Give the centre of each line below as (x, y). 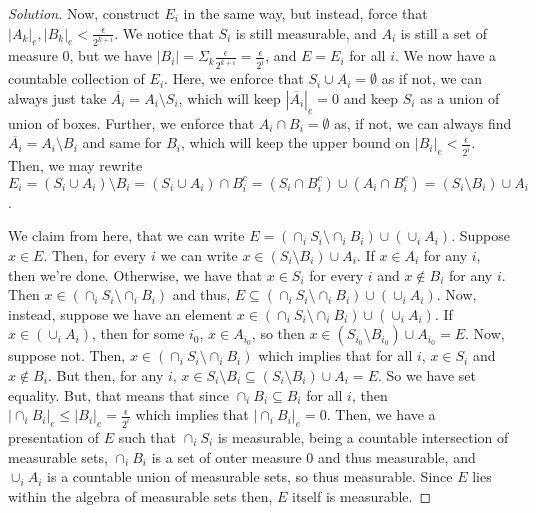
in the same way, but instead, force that (305, 13)
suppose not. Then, (67, 355)
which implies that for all (335, 355)
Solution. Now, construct (84, 13)
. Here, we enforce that (234, 78)
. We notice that (164, 32)
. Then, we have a (381, 414)
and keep (371, 97)
